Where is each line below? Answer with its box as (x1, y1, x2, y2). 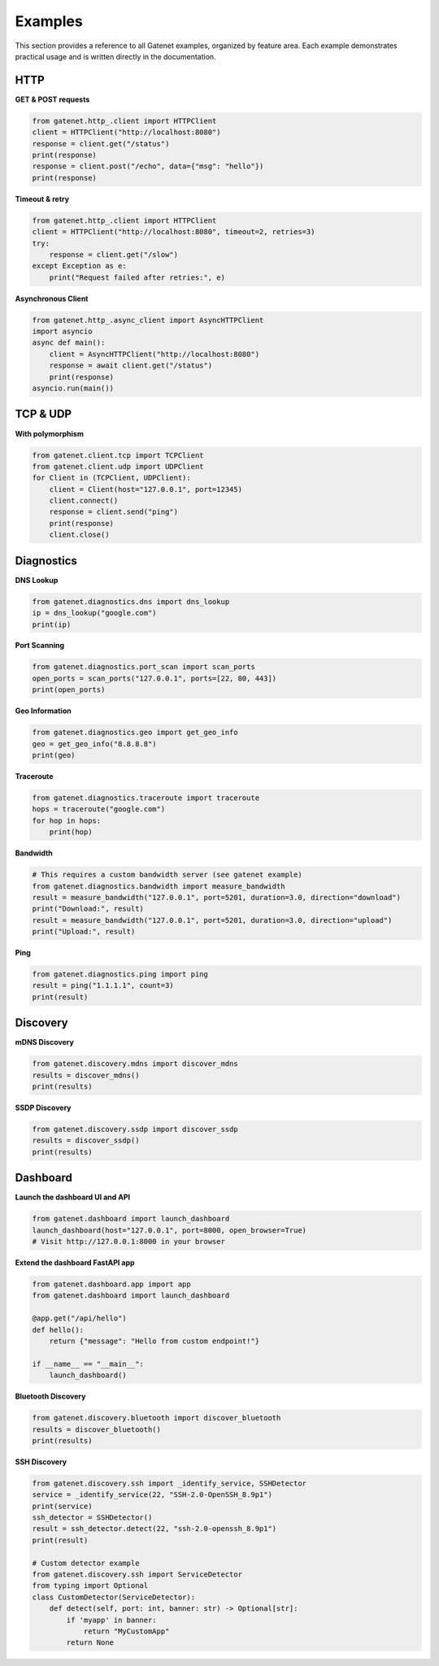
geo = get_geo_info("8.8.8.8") (32, 739, 158, 748)
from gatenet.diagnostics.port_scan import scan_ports (32, 663, 255, 672)
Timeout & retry (15, 194, 69, 203)
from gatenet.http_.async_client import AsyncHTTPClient (32, 315, 264, 324)
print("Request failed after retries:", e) (49, 272, 225, 282)
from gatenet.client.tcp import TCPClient (32, 450, 204, 459)
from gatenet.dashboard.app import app (32, 1280, 191, 1289)
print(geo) (32, 750, 76, 759)
